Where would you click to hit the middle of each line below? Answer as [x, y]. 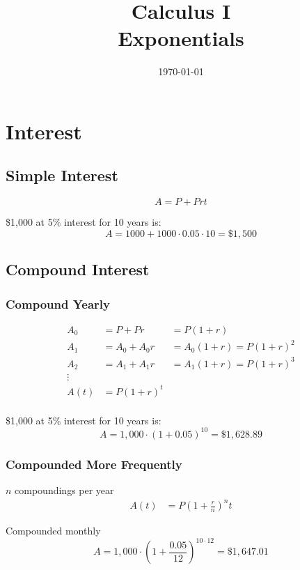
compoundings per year [64, 490]
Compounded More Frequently [94, 464]
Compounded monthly [53, 531]
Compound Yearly [58, 303]
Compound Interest [78, 269]
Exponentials [181, 38]
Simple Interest [62, 175]
